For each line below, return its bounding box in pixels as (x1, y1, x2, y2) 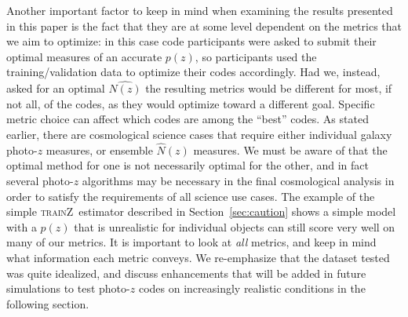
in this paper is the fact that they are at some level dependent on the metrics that (6, 17, 402, 34)
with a (6, 218, 37, 235)
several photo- (6, 172, 74, 188)
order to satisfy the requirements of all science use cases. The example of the (6, 188, 375, 204)
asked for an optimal (6, 80, 105, 97)
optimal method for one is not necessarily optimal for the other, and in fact (6, 157, 370, 173)
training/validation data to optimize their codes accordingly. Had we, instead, (6, 64, 381, 80)
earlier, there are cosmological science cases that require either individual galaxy (6, 126, 392, 142)
